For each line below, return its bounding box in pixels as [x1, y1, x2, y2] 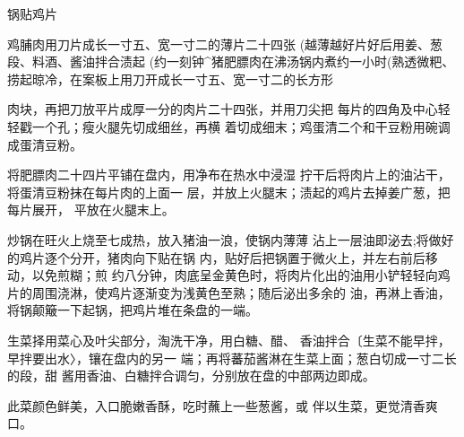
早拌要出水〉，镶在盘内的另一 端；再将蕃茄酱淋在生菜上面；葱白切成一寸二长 [7, 348, 457, 367]
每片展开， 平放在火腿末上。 [7, 200, 175, 219]
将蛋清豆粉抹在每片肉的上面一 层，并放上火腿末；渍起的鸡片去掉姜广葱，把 [7, 182, 451, 201]
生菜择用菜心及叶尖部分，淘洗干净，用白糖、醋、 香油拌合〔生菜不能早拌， [7, 330, 451, 349]
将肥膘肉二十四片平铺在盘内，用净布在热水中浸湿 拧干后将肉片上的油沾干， [7, 165, 451, 184]
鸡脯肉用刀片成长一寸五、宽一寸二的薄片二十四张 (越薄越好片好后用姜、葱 [7, 34, 443, 53]
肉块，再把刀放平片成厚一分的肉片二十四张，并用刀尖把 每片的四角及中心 [7, 100, 438, 118]
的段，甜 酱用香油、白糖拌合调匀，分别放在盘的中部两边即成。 [7, 366, 375, 385]
